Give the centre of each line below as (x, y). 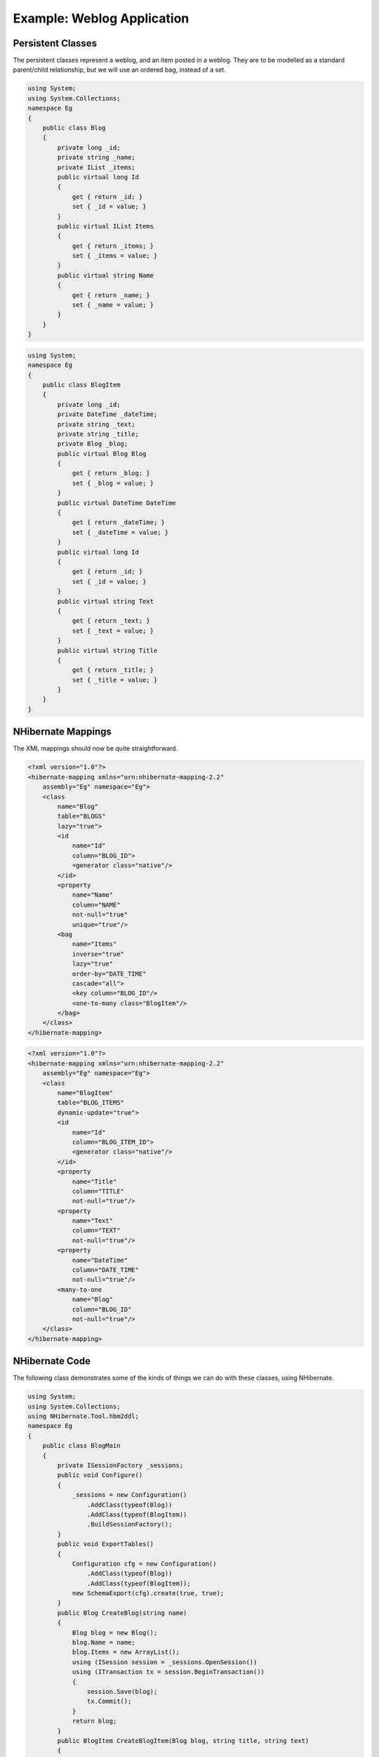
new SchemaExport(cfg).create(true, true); (148, 1593)
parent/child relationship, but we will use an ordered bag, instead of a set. (119, 70)
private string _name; (97, 157)
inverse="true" (98, 954)
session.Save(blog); (122, 1691)
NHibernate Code (52, 1361)
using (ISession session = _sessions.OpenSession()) (165, 1662)
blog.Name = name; (104, 1642)
